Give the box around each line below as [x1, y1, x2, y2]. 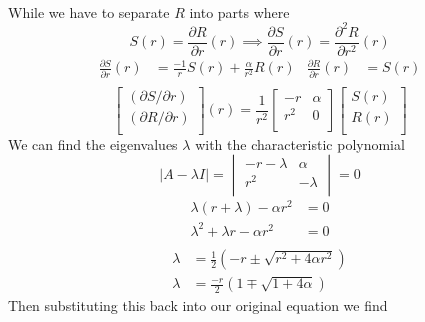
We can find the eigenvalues [8, 133, 178, 154]
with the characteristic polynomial [195, 133, 405, 154]
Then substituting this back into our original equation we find [8, 295, 388, 316]
